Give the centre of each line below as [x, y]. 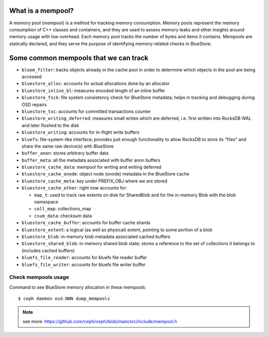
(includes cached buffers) [48, 251]
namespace [46, 202]
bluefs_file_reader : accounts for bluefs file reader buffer [84, 257]
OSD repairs [34, 104]
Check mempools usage [39, 277]
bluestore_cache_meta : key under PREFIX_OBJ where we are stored [95, 181]
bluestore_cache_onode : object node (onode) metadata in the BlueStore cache [105, 174]
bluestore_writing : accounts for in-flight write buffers [80, 132]
